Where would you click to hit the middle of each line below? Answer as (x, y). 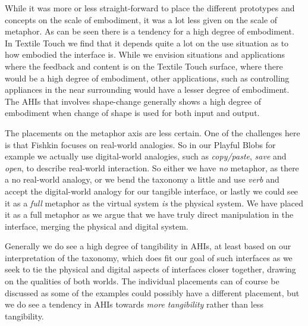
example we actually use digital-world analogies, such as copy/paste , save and (146, 156)
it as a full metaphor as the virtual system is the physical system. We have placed (154, 203)
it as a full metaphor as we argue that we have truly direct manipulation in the (149, 214)
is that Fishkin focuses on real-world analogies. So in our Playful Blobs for (140, 144)
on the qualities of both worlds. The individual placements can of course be (142, 281)
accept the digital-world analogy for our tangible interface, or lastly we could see (152, 191)
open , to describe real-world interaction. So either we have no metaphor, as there (152, 167)
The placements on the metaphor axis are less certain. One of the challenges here (153, 132)
